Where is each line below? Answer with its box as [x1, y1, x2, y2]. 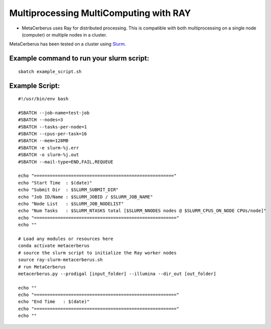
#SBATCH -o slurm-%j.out [18, 152, 79, 157]
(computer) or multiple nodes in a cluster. [22, 31, 107, 37]
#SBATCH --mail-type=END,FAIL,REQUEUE [18, 159, 114, 164]
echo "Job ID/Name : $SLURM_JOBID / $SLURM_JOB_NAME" [18, 194, 153, 199]
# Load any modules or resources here [18, 235, 114, 241]
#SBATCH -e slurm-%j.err [18, 145, 79, 150]
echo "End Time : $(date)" [18, 299, 90, 304]
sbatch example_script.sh [18, 68, 82, 74]
